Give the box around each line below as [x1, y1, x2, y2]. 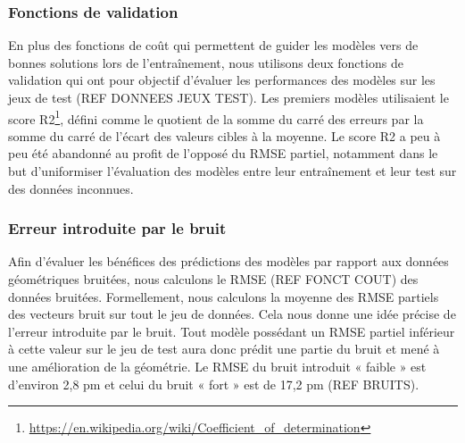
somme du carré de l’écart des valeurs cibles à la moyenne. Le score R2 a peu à [8, 126, 441, 145]
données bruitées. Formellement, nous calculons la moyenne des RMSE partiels [8, 287, 439, 305]
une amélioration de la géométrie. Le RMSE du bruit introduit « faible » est [8, 357, 427, 375]
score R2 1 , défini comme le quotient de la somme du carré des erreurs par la [8, 106, 424, 128]
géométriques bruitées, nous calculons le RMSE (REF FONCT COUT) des [8, 270, 419, 288]
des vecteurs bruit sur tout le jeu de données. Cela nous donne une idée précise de [8, 305, 456, 323]
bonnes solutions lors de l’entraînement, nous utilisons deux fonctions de [8, 53, 403, 71]
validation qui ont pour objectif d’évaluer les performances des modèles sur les [8, 71, 436, 89]
